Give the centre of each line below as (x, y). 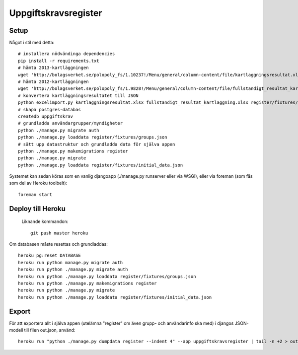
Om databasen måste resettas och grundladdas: (58, 244)
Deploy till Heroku (37, 209)
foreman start (35, 194)
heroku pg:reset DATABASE (50, 255)
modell (16, 330)
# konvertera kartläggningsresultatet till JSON (78, 95)
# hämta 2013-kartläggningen (53, 68)
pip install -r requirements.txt (59, 61)
